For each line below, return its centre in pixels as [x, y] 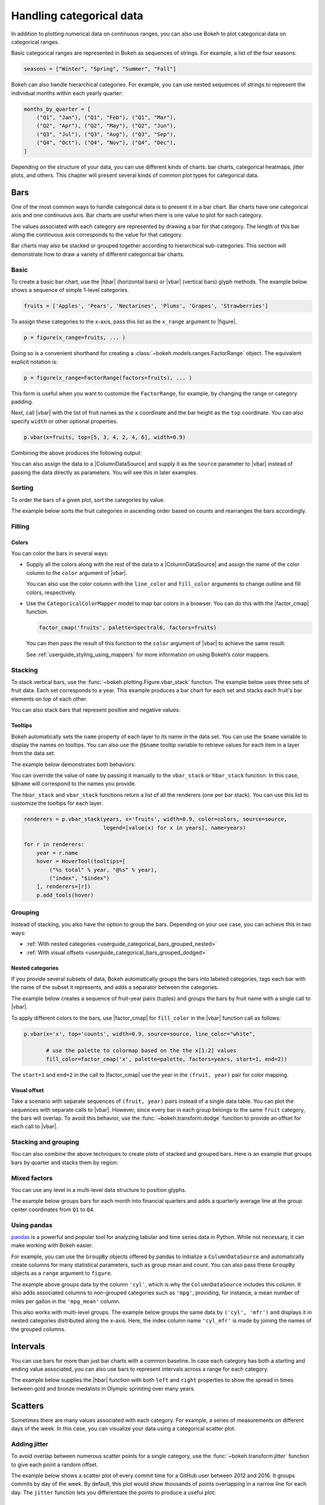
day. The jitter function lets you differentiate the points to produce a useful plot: [113, 1492]
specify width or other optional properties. [65, 421]
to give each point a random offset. [55, 1464]
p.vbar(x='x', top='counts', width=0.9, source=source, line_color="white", [140, 1034]
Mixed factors [32, 1178]
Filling [20, 526]
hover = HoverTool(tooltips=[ [81, 861]
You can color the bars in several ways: [60, 553]
